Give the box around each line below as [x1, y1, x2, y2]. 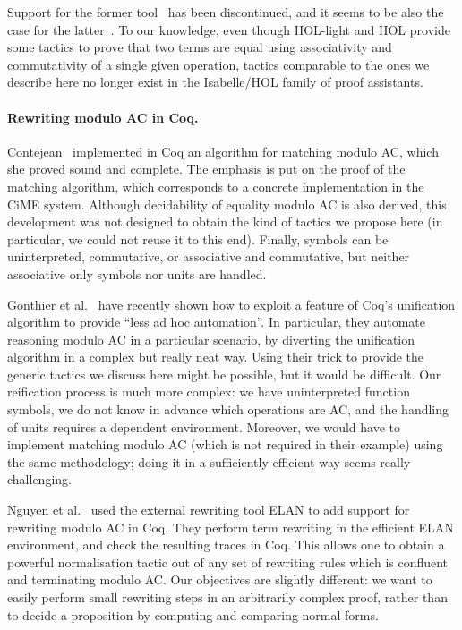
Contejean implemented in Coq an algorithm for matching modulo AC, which [7, 141, 439, 160]
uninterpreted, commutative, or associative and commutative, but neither [7, 247, 410, 266]
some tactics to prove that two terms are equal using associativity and [7, 38, 392, 56]
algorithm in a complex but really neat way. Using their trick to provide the [7, 347, 424, 366]
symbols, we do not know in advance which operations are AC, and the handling [7, 400, 449, 419]
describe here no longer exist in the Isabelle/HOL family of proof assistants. [7, 72, 423, 91]
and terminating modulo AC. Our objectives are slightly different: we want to [7, 570, 432, 589]
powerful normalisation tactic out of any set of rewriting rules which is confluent [7, 552, 449, 571]
